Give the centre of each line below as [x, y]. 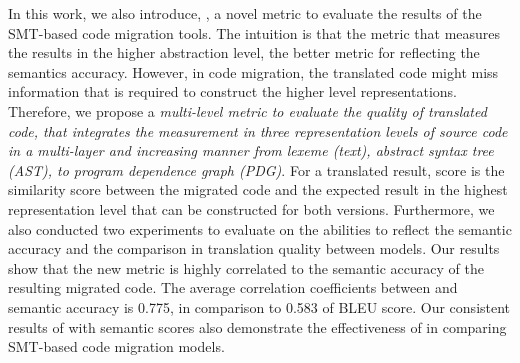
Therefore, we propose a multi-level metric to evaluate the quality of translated [247, 110]
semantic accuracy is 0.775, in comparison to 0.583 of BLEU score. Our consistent [259, 306]
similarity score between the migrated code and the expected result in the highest [258, 189]
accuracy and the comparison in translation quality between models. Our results [254, 248]
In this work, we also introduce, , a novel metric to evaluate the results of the [245, 13]
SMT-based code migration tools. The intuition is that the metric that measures [254, 32]
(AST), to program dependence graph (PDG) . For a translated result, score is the [256, 169]
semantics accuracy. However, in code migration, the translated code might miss [253, 71]
